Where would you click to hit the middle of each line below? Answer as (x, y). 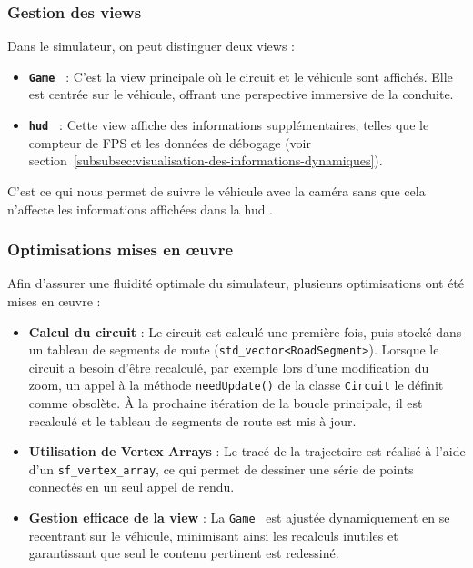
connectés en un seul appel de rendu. (131, 487)
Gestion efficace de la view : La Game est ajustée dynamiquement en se (239, 518)
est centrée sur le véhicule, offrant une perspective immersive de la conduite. (241, 94)
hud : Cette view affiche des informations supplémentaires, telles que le (229, 125)
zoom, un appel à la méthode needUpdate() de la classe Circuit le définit (236, 385)
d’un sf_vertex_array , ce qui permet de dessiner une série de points (221, 468)
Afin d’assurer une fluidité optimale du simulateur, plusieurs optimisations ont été (236, 283)
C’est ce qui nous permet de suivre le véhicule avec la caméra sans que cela (216, 190)
